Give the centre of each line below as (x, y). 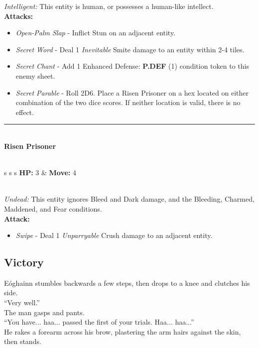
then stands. (23, 341)
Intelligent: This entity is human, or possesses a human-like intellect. (109, 6)
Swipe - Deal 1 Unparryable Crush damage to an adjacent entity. (114, 235)
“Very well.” (22, 302)
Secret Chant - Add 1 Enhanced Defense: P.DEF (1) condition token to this (132, 66)
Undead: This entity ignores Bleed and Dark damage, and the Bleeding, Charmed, (129, 199)
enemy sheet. (35, 75)
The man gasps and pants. (44, 312)
